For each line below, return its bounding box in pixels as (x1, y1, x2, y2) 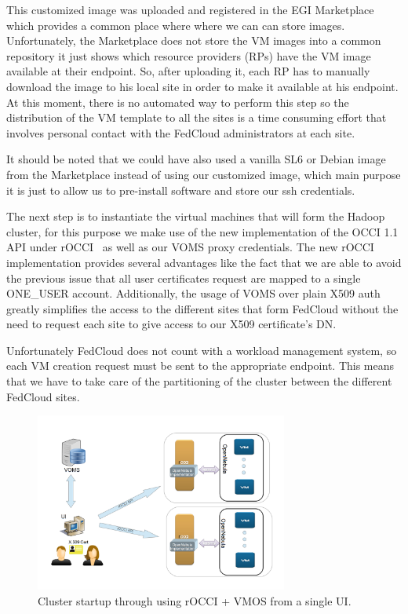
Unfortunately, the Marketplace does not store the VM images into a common (6, 32, 381, 49)
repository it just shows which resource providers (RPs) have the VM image (6, 47, 371, 64)
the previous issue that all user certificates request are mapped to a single (6, 269, 361, 286)
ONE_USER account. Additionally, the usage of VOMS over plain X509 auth (6, 285, 381, 302)
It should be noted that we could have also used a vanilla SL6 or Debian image (6, 151, 386, 167)
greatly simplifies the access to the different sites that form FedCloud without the (6, 300, 399, 316)
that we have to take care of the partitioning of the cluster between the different (6, 373, 392, 389)
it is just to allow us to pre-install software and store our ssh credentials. (6, 181, 355, 198)
